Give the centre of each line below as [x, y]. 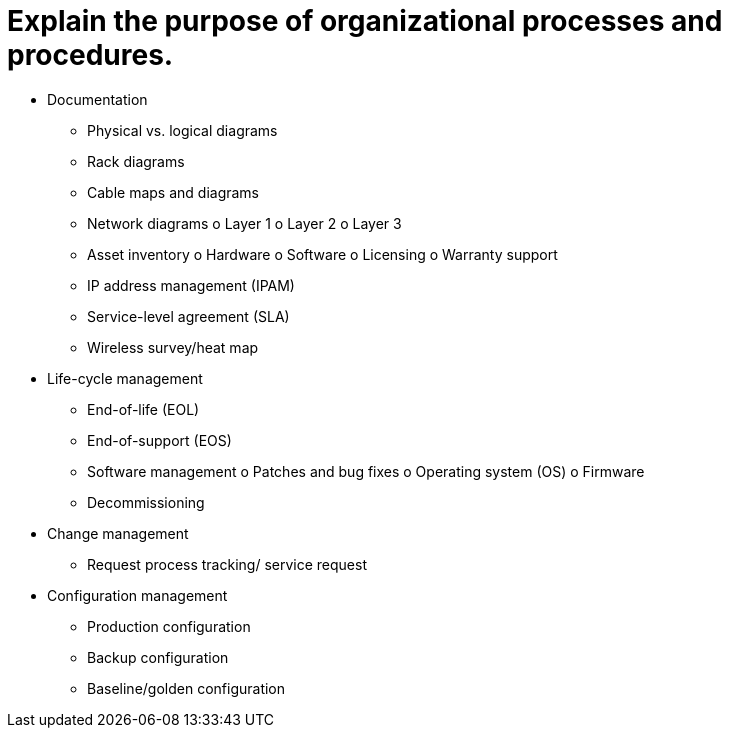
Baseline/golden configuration [186, 688]
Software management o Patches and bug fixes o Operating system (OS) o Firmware [366, 471]
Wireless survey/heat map [173, 347]
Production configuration [169, 626]
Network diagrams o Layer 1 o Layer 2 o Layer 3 [244, 223]
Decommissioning [146, 502]
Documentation [97, 99]
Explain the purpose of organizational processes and [365, 21]
